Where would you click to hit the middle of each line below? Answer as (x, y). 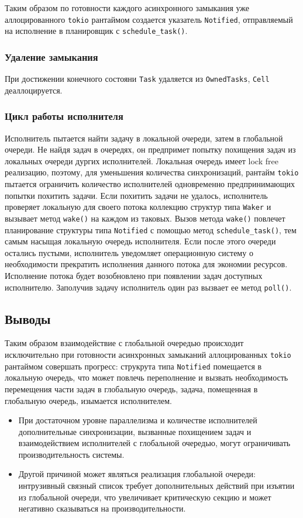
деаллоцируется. (34, 90)
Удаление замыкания (51, 56)
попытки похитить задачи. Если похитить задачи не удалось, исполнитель (136, 195)
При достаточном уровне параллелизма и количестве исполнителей (138, 420)
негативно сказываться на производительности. (102, 508)
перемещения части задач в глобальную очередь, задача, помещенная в (131, 388)
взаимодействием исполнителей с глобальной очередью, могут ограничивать (154, 443)
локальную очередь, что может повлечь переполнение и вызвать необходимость (147, 377)
